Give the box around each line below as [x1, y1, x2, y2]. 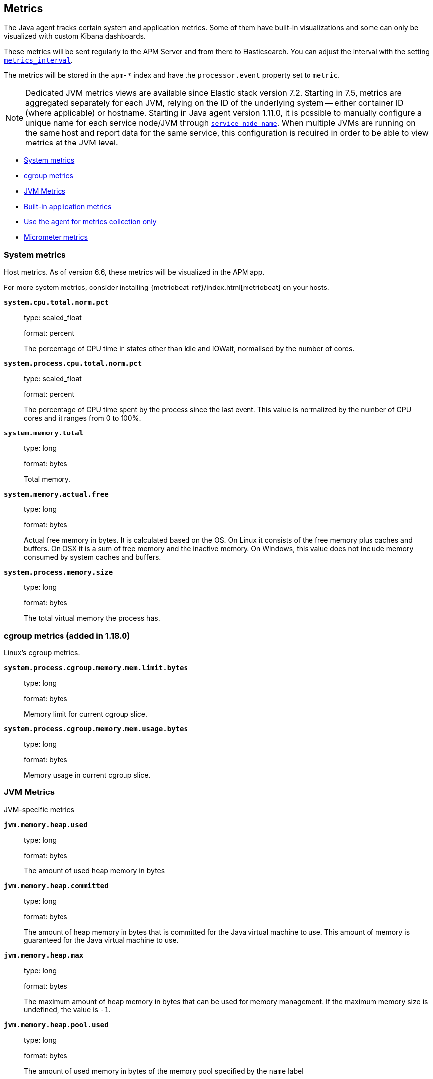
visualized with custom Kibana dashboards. [4, 32, 146, 41]
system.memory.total [4, 429, 84, 437]
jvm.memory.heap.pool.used [4, 1020, 109, 1029]
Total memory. [24, 475, 71, 484]
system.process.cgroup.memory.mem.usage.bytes [4, 724, 188, 733]
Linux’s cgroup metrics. [4, 648, 80, 657]
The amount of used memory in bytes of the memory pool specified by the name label [24, 1066, 304, 1075]
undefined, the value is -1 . [24, 1005, 111, 1014]
